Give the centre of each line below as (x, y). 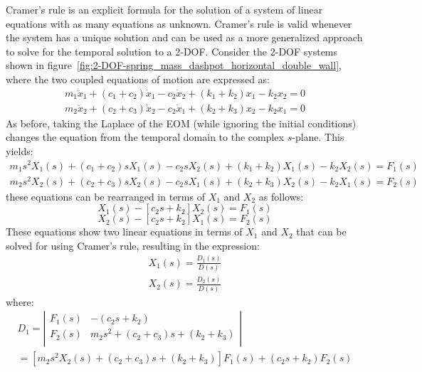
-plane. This (318, 137)
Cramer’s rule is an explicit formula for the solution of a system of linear (164, 9)
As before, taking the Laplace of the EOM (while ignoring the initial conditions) (181, 123)
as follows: (281, 196)
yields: (20, 150)
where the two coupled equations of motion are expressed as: (138, 79)
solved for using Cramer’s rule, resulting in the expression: (133, 245)
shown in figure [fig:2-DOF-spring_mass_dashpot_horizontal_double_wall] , (174, 65)
